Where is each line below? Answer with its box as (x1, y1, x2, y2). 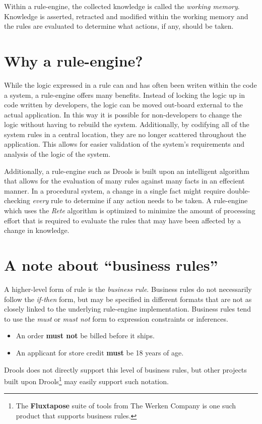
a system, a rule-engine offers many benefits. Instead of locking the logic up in (4, 89, 245, 100)
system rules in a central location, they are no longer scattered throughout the (4, 129, 246, 139)
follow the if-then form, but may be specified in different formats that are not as (4, 293, 252, 304)
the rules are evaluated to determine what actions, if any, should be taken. (4, 21, 234, 31)
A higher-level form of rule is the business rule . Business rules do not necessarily (4, 283, 252, 294)
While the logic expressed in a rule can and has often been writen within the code (4, 79, 257, 90)
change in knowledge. (4, 225, 70, 235)
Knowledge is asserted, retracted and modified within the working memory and (4, 11, 248, 21)
